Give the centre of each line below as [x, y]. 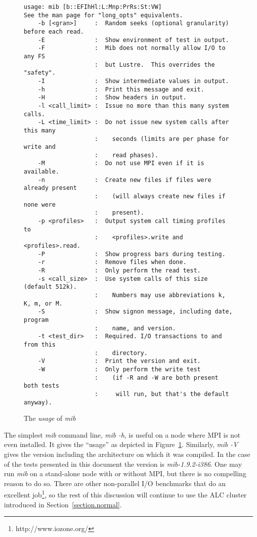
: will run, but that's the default [162, 394]
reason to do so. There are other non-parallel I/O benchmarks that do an [115, 483]
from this [40, 344]
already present [50, 188]
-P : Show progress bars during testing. [132, 254]
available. [42, 172]
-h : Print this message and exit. [121, 89]
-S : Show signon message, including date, [135, 312]
